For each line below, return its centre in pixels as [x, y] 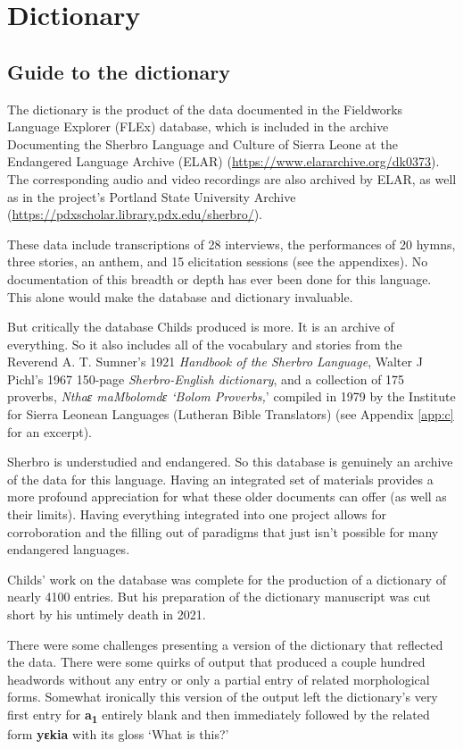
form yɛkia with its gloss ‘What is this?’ [118, 734]
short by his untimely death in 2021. [107, 614]
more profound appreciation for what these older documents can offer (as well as [227, 497]
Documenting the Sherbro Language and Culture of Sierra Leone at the [203, 143]
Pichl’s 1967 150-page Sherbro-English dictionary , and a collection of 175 [206, 379]
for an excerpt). [50, 431]
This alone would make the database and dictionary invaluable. [180, 296]
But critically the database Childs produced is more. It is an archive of [201, 327]
